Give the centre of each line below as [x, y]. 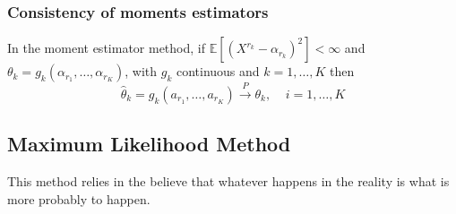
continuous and [218, 71]
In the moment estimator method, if [106, 48]
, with [141, 71]
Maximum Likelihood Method [149, 144]
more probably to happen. [79, 198]
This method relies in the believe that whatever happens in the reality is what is [228, 181]
